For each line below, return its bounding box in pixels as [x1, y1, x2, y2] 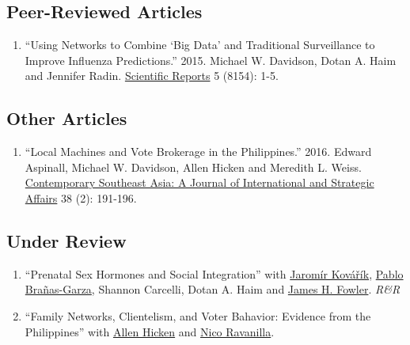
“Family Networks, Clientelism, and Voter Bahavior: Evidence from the [25, 307, 371, 324]
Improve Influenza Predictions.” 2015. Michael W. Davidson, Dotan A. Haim [25, 51, 397, 68]
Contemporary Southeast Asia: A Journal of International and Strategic [25, 174, 374, 191]
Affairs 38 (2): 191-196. [25, 189, 137, 206]
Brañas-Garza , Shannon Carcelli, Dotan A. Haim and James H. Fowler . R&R [25, 281, 401, 298]
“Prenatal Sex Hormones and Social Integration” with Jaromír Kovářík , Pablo [25, 265, 404, 282]
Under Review [6, 228, 127, 252]
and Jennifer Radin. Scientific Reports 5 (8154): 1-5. [25, 67, 279, 84]
